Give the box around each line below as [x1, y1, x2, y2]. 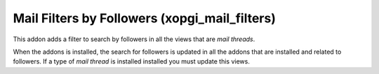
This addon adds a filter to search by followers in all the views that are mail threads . [13, 35, 255, 43]
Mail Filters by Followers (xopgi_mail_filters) [13, 10, 277, 26]
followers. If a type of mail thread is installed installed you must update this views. [13, 57, 251, 66]
